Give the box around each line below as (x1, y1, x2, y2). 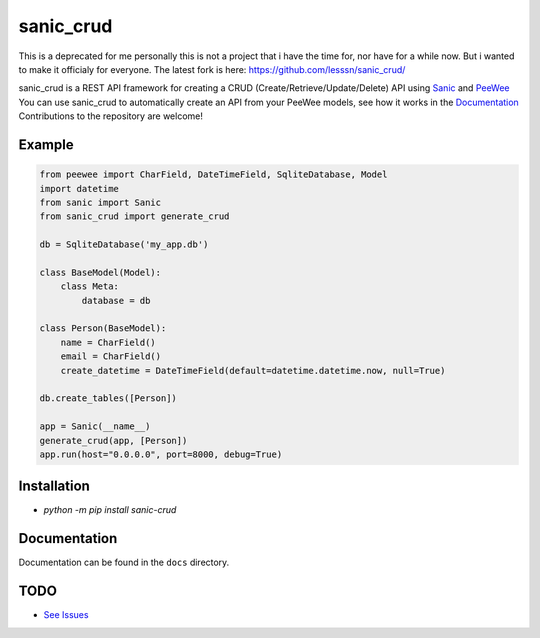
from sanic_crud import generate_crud (39, 211, 230, 222)
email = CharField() (60, 351, 162, 362)
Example (18, 136, 74, 153)
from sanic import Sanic (39, 196, 162, 208)
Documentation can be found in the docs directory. (18, 556, 230, 569)
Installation (18, 478, 90, 495)
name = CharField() (60, 336, 157, 348)
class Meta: (60, 281, 120, 292)
